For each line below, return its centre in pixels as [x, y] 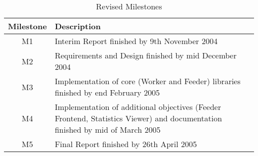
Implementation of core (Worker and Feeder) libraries [148, 81]
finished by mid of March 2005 [108, 130]
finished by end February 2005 [107, 92]
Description [78, 26]
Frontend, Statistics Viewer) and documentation [138, 118]
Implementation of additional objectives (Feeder [138, 107]
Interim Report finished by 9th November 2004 [136, 41]
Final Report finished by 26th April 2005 [126, 144]
